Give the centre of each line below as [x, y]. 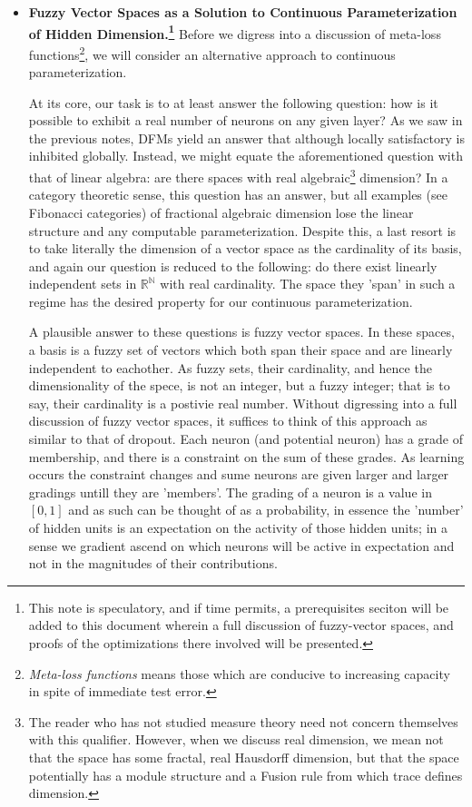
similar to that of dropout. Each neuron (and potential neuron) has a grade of [246, 439]
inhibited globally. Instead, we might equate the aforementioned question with [246, 156]
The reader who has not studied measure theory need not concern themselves [243, 721]
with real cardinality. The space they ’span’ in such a [308, 284]
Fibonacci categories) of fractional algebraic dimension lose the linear [221, 212]
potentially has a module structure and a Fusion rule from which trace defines [246, 775]
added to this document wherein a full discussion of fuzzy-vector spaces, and [241, 625]
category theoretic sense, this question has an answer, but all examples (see [238, 195]
